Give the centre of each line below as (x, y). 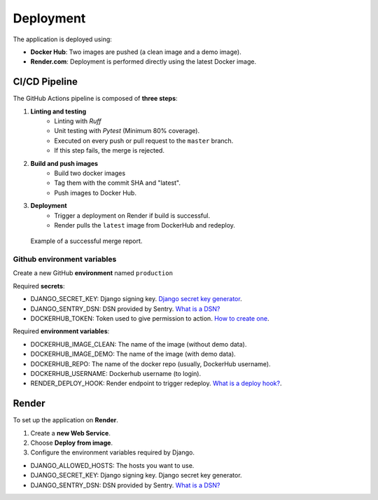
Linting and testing (58, 111)
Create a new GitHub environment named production (93, 273)
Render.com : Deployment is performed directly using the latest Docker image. (143, 62)
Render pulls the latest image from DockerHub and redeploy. (145, 225)
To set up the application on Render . (66, 420)
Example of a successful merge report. (86, 241)
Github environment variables (65, 259)
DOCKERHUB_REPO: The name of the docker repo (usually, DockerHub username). (150, 363)
